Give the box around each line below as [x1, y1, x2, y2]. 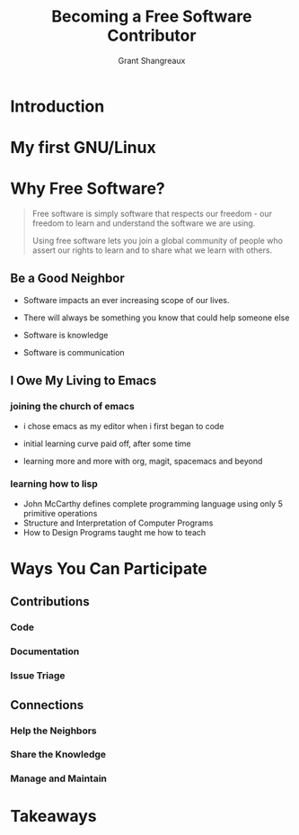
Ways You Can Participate [10, 559, 207, 579]
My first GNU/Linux [10, 138, 156, 158]
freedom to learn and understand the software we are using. [31, 218, 256, 229]
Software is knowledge [22, 329, 109, 340]
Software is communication [22, 346, 125, 357]
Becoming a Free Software [51, 6, 252, 27]
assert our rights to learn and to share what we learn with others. [31, 245, 273, 256]
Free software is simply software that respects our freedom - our [31, 209, 273, 220]
